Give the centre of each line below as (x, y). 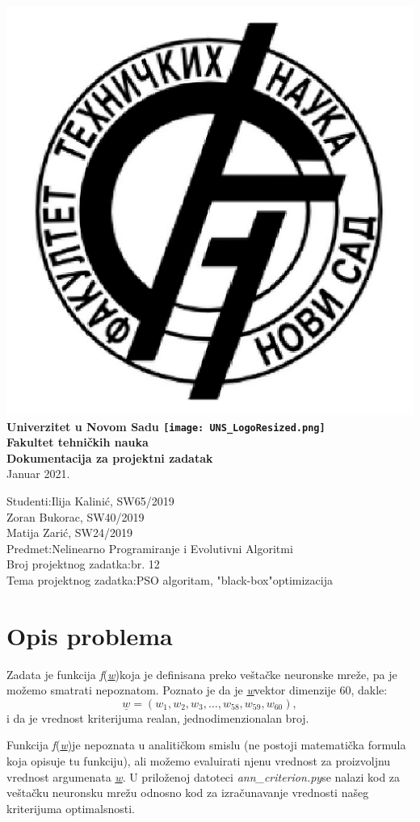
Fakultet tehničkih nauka (78, 442)
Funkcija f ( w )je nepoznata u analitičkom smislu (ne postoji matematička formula (206, 745)
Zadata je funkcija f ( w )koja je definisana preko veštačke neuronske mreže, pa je (202, 674)
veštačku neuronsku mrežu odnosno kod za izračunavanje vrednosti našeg (188, 793)
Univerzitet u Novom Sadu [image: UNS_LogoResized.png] (166, 426)
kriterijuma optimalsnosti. (71, 808)
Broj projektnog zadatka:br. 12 (83, 564)
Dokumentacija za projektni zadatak (110, 457)
